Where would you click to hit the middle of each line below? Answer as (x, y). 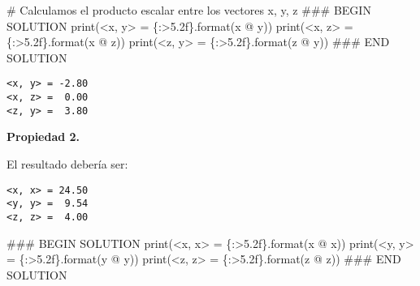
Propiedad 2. (43, 137)
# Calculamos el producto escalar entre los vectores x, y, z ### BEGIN (189, 10)
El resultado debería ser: (67, 163)
